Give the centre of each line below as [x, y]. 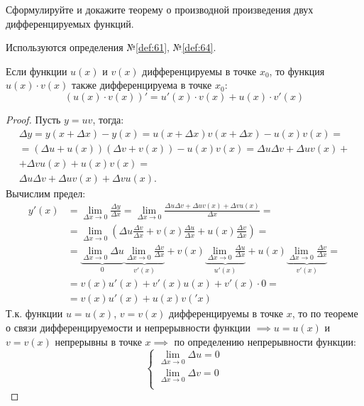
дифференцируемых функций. [70, 23]
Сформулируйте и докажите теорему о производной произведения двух [160, 9]
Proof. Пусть [33, 119]
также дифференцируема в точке [142, 85]
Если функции [37, 71]
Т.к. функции [34, 313]
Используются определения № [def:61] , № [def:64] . [111, 47]
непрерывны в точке [98, 341]
